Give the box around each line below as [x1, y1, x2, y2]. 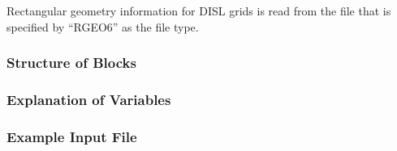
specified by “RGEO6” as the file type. [6, 18, 199, 35]
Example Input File [6, 126, 137, 146]
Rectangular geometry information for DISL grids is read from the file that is [6, 2, 391, 19]
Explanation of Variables [6, 89, 171, 109]
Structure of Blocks [6, 52, 136, 73]
